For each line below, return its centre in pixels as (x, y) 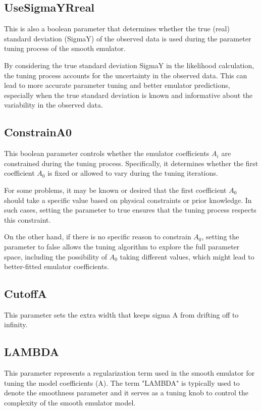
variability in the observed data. (54, 105)
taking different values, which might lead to (187, 256)
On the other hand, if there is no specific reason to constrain (98, 237)
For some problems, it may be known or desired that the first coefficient (115, 190)
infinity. (16, 324)
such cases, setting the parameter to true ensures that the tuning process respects (130, 210)
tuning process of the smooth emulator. (65, 48)
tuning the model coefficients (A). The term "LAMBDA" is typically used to (122, 382)
